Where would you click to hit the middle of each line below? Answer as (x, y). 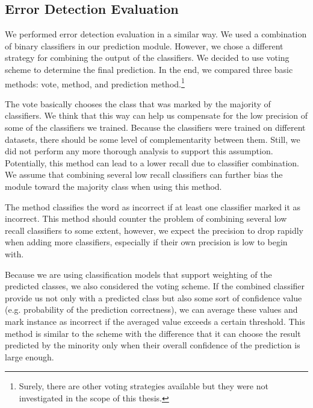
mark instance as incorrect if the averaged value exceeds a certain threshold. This (155, 321)
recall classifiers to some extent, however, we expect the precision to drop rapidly (154, 230)
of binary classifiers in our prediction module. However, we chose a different (144, 46)
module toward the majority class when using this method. (113, 186)
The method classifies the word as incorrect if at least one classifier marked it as (153, 206)
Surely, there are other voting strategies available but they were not (144, 386)
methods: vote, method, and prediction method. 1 (95, 83)
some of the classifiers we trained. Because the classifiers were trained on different (155, 127)
